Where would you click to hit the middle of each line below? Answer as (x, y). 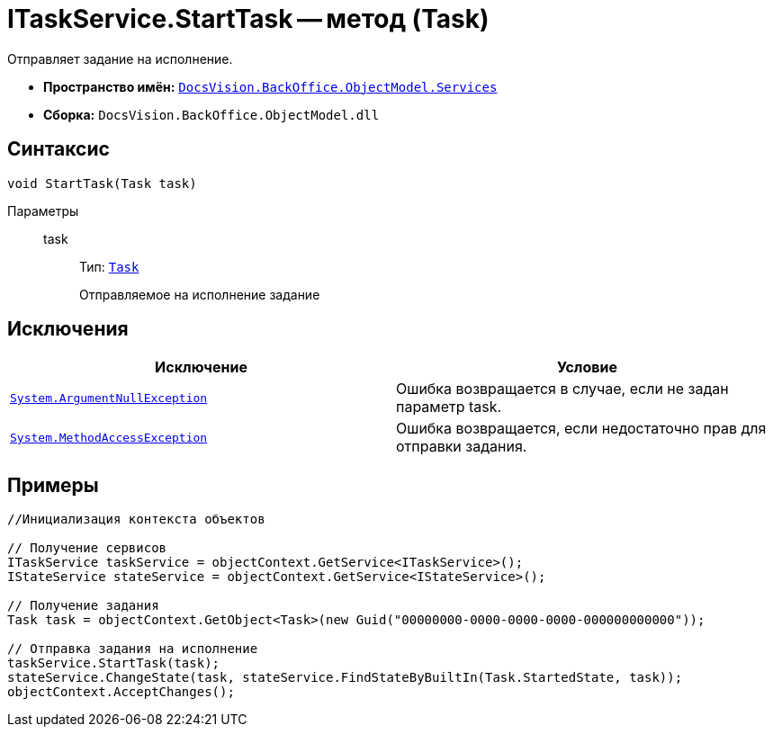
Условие (587, 367)
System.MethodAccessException (109, 437)
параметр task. (449, 407)
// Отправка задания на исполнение (133, 649)
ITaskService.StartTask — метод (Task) (248, 19)
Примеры (53, 485)
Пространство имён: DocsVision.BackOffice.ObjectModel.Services (270, 86)
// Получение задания (83, 606)
